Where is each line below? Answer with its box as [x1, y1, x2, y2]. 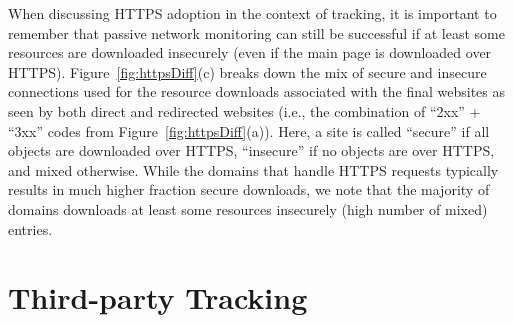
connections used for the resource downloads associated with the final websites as [8, 81, 505, 102]
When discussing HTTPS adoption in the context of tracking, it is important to [8, 3, 497, 23]
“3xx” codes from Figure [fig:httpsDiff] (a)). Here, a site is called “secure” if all [8, 120, 490, 141]
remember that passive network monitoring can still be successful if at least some [8, 22, 505, 43]
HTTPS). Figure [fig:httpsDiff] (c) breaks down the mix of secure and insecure [8, 61, 487, 82]
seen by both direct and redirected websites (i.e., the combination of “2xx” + [8, 100, 481, 121]
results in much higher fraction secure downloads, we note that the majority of [8, 179, 490, 200]
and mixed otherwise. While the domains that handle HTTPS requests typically [8, 159, 499, 180]
